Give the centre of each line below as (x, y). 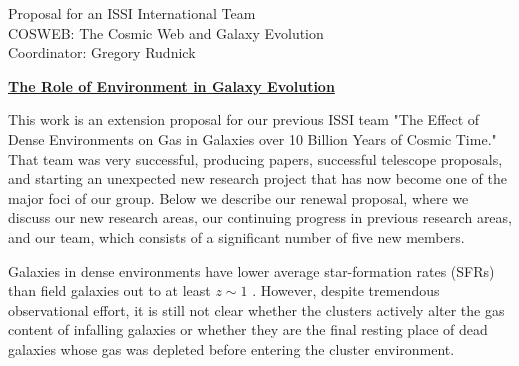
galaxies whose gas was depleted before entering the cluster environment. (231, 348)
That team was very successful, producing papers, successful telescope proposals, (255, 158)
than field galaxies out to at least (109, 290)
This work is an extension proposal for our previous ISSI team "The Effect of (244, 119)
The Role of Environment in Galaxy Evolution (171, 85)
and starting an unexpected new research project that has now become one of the (257, 178)
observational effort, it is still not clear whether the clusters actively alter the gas (256, 309)
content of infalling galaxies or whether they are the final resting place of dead (248, 329)
